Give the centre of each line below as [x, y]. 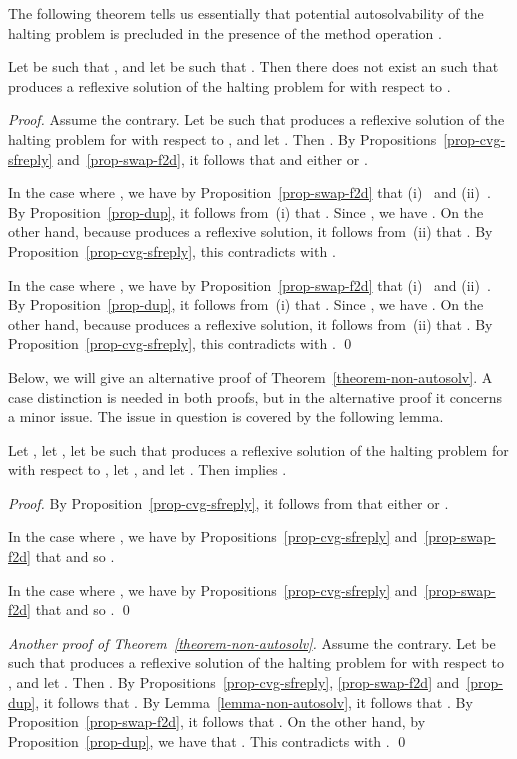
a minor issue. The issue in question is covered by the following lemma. [226, 416]
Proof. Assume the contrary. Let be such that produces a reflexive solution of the [256, 119]
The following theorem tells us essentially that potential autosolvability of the [246, 13]
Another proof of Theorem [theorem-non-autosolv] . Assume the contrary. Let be [252, 642]
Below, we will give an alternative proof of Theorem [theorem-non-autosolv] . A [250, 376]
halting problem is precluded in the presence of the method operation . [225, 32]
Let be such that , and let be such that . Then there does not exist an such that [253, 66]
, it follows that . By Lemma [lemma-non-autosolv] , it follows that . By [254, 701]
